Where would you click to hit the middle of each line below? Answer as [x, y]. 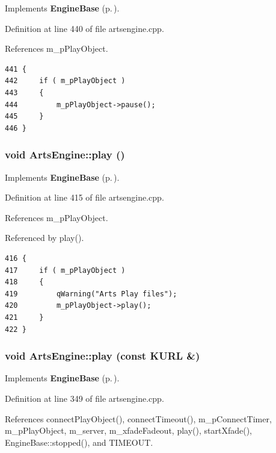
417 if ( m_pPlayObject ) [65, 270]
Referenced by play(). [44, 238]
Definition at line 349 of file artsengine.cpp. [84, 398]
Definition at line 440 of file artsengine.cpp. [84, 28]
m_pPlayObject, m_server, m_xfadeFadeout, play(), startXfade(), [128, 430]
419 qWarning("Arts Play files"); [91, 294]
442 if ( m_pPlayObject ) [65, 81]
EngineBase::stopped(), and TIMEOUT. [79, 442]
